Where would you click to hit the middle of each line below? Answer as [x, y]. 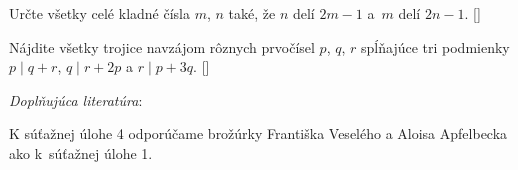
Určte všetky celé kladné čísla [99, 13]
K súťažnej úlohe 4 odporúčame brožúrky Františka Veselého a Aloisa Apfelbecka [258, 133]
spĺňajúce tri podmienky [435, 46]
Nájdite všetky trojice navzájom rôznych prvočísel [162, 46]
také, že [252, 13]
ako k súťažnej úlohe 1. [81, 152]
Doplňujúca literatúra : [76, 99]
